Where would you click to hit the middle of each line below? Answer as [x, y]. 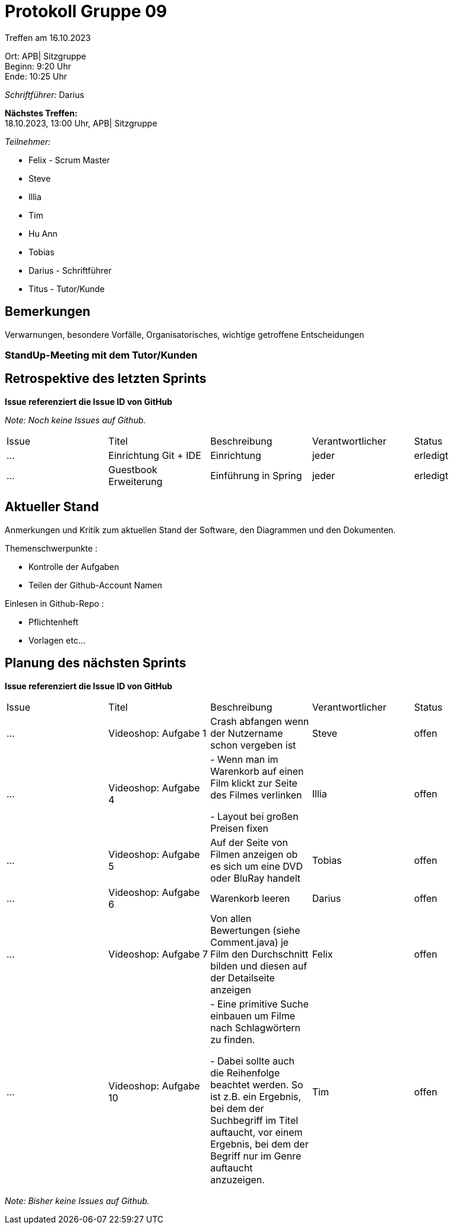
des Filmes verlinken [256, 795]
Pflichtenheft [53, 622]
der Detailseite [243, 978]
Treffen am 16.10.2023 [48, 37]
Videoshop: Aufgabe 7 [158, 954]
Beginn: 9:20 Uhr [38, 66]
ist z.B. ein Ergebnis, [256, 1096]
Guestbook [133, 469]
